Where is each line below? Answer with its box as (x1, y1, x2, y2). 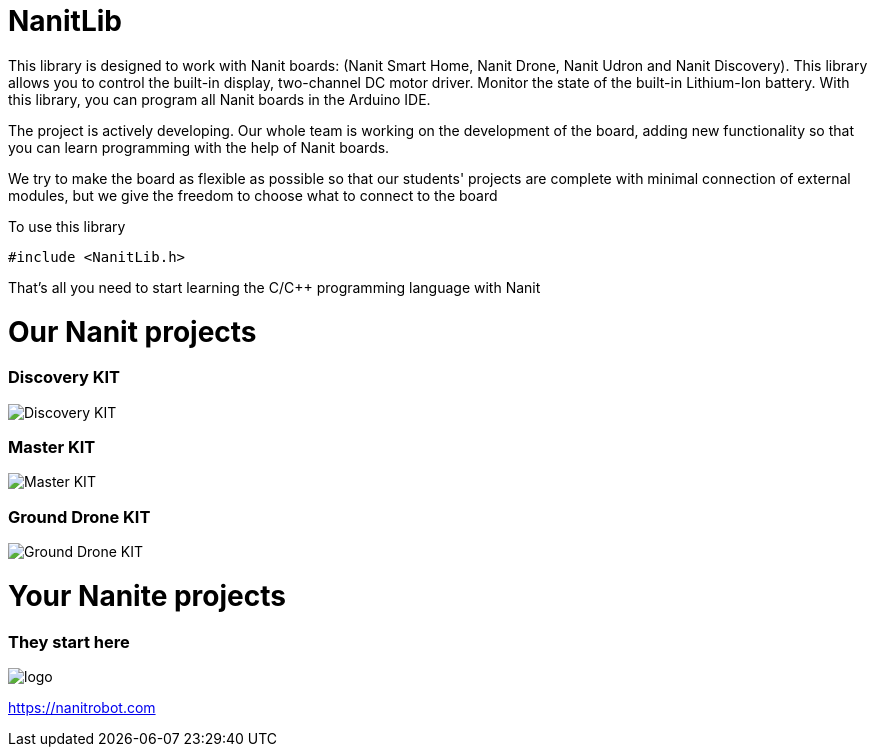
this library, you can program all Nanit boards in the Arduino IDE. (8, 90, 431, 108)
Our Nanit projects (8, 314, 257, 349)
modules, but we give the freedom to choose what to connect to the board (8, 186, 498, 204)
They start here (8, 631, 130, 652)
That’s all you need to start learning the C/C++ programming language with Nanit (8, 278, 541, 296)
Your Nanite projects (8, 578, 286, 613)
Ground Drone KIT (8, 506, 151, 527)
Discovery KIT (8, 367, 120, 388)
